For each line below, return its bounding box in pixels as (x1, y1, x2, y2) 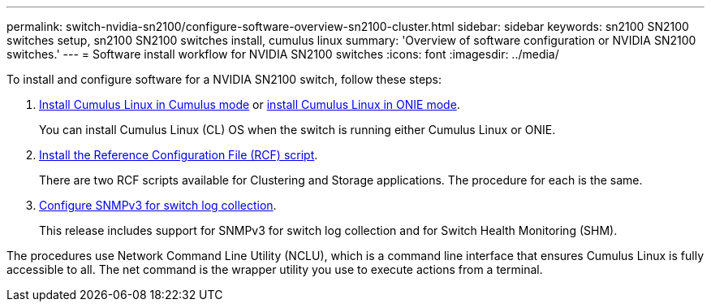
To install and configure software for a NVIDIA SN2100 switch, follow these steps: (6, 72, 442, 86)
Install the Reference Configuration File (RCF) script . (39, 148, 318, 162)
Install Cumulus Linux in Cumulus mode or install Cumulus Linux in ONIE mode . (39, 98, 460, 111)
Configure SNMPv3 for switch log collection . (39, 198, 277, 212)
